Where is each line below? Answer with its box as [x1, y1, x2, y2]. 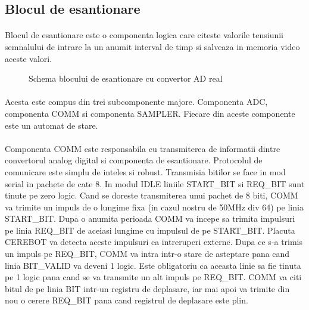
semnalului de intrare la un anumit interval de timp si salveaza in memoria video [5, 40, 300, 52]
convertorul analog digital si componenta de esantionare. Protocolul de [5, 154, 263, 166]
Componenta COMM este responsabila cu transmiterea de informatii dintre [5, 142, 280, 154]
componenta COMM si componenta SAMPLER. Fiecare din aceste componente [5, 107, 295, 119]
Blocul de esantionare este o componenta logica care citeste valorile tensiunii [5, 29, 284, 41]
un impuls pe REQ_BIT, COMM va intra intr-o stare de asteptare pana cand [5, 247, 290, 260]
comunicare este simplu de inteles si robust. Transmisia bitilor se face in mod [5, 165, 286, 178]
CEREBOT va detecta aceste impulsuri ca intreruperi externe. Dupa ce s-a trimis [5, 235, 303, 248]
